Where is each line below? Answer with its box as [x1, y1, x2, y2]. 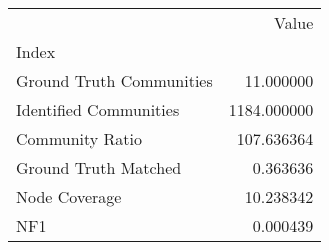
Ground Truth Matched [16, 156, 182, 179]
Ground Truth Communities [16, 69, 213, 92]
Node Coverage [16, 185, 122, 208]
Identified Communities [16, 98, 180, 121]
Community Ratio [16, 127, 143, 150]
